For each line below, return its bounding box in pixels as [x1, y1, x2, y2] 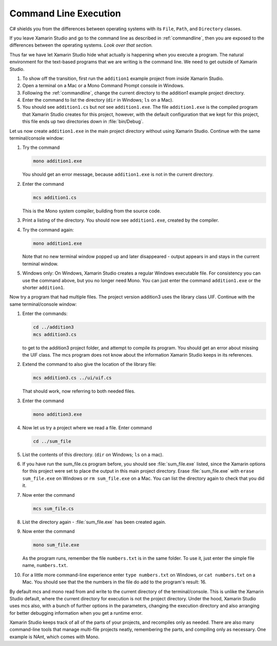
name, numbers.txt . [22, 562, 68, 569]
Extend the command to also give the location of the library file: [22, 361, 156, 367]
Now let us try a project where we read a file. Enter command [22, 424, 152, 430]
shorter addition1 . [22, 285, 65, 291]
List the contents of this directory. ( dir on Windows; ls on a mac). [22, 452, 164, 458]
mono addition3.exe [33, 411, 82, 417]
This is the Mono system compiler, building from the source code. [22, 208, 161, 214]
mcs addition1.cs [33, 194, 77, 200]
